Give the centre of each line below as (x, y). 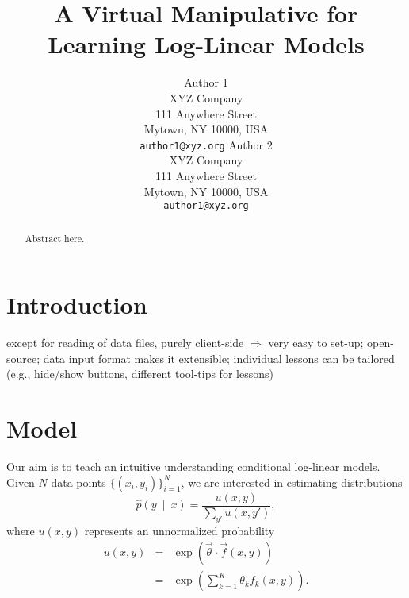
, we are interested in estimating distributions (292, 482)
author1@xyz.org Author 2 (206, 144)
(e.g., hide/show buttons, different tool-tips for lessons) (140, 374)
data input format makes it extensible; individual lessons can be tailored (219, 358)
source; (23, 358)
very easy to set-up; (316, 343)
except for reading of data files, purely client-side (125, 343)
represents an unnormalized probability (180, 530)
